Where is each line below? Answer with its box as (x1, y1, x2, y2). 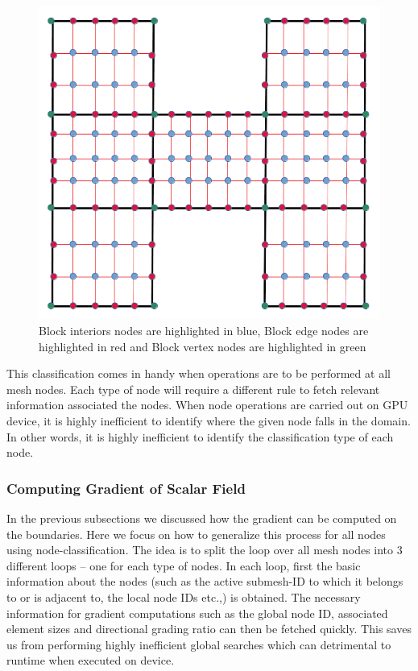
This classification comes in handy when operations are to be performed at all (6, 365, 391, 382)
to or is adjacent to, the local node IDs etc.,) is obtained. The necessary (6, 588, 361, 605)
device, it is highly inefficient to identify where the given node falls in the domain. (6, 412, 411, 429)
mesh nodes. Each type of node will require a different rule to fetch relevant (6, 380, 380, 397)
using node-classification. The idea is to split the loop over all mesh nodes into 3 (6, 541, 403, 558)
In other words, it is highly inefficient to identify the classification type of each (6, 428, 394, 445)
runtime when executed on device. (6, 652, 175, 669)
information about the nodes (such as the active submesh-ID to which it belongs (6, 573, 404, 590)
